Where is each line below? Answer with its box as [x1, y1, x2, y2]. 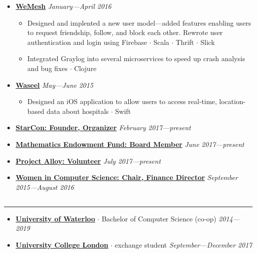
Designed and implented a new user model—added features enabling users [27, 17, 251, 28]
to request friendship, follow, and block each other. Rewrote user [27, 27, 223, 37]
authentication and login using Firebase [27, 36, 147, 47]
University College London [15, 239, 109, 250]
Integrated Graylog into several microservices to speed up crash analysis [27, 53, 245, 64]
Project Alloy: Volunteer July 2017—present [15, 155, 161, 166]
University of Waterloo [15, 213, 95, 223]
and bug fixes [27, 63, 68, 73]
